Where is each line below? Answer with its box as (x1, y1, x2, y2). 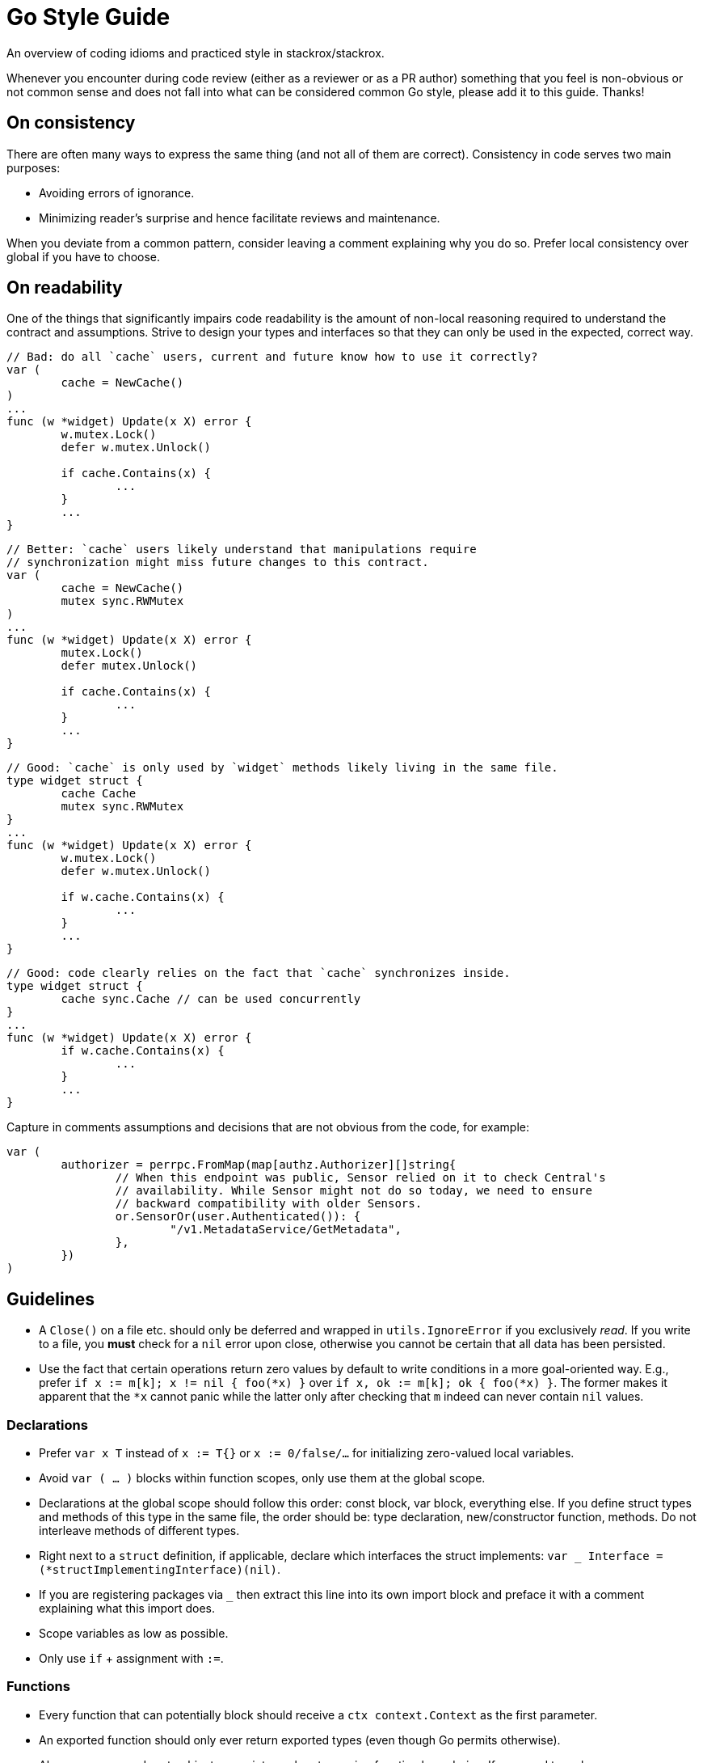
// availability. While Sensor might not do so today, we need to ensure (115, 1184, 592, 1198)
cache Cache (61, 787, 137, 801)
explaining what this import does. (39, 1601, 216, 1616)
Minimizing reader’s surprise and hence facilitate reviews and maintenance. (39, 210, 440, 225)
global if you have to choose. (6, 249, 161, 264)
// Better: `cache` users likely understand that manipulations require (6, 543, 477, 556)
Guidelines (6, 1288, 95, 1309)
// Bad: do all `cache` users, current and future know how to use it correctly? (6, 350, 538, 364)
